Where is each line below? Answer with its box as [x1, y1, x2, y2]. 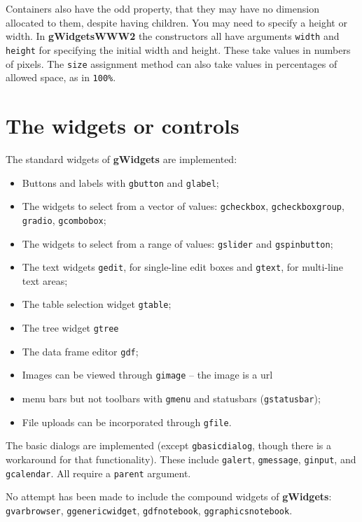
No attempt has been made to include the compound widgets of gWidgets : [6, 489, 332, 504]
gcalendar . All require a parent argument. [6, 465, 191, 480]
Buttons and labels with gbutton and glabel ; [22, 175, 219, 190]
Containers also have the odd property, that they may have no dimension [6, 1, 319, 15]
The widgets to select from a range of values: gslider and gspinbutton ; [22, 236, 333, 251]
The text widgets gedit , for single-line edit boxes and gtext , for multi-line [22, 260, 343, 274]
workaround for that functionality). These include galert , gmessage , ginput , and [6, 452, 356, 466]
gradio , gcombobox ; [22, 212, 106, 227]
